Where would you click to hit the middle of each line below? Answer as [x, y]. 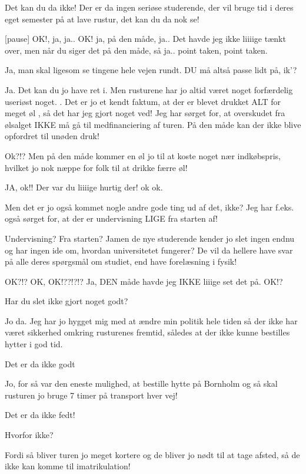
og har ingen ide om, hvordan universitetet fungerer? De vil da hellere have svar [149, 250]
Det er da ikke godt [40, 363]
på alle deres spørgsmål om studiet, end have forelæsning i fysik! [121, 261]
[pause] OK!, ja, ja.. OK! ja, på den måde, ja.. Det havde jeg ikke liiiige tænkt [145, 39]
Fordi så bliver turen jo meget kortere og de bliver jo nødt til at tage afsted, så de [152, 454]
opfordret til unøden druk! [52, 136]
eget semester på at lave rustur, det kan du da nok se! [102, 19]
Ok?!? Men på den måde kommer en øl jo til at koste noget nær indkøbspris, [143, 155]
